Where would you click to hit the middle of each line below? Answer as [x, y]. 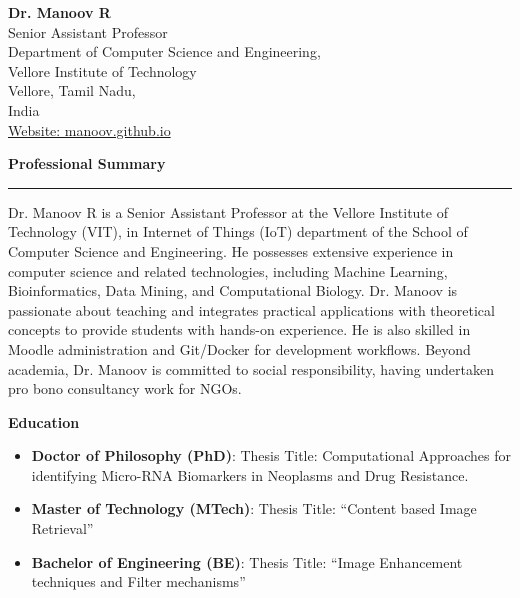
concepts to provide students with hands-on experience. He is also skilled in [239, 329]
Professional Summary [87, 163]
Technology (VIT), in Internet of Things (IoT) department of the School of [238, 231]
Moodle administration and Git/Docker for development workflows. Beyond [239, 348]
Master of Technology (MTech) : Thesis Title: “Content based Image [254, 508]
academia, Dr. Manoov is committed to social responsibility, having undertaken [251, 368]
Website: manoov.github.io [89, 129]
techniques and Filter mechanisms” [138, 581]
